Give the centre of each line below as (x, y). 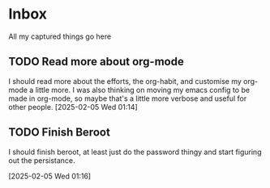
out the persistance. (42, 160)
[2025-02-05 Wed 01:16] (50, 176)
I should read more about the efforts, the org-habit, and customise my (125, 81)
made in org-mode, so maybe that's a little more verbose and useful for (128, 98)
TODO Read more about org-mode (96, 62)
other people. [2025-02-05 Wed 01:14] (73, 107)
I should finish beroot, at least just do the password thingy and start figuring (135, 152)
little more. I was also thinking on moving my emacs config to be (142, 90)
